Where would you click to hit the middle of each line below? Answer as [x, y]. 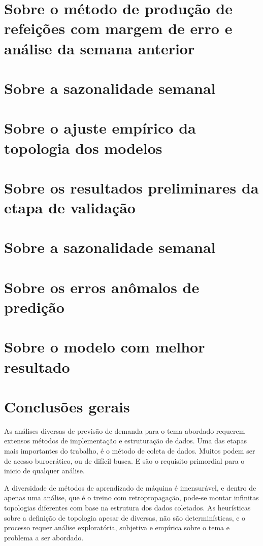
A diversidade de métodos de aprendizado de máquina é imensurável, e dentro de [130, 487]
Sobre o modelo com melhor [105, 347]
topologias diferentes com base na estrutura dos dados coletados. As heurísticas [127, 508]
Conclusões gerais [67, 406]
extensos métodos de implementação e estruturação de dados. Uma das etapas [126, 441]
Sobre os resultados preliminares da [131, 187]
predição [34, 307]
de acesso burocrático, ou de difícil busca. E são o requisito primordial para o [124, 460]
